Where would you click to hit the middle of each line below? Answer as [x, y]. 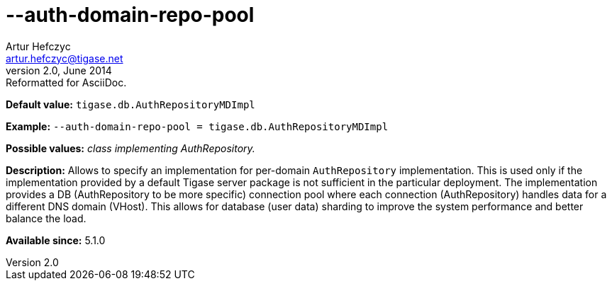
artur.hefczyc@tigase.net [65, 58]
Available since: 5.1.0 [56, 240]
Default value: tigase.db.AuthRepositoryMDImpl [130, 104]
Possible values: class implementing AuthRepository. [130, 148]
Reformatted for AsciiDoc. [66, 82]
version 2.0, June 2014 [59, 70]
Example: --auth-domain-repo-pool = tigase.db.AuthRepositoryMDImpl [197, 126]
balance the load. [46, 218]
